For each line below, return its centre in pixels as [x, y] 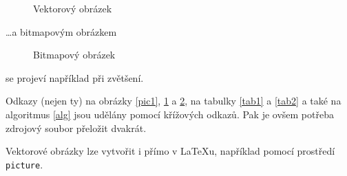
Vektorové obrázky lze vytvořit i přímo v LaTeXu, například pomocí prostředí [170, 151]
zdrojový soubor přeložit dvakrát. [76, 128]
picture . [24, 164]
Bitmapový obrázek [74, 55]
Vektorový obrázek [73, 8]
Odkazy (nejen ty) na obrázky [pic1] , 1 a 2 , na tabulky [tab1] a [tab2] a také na [173, 101]
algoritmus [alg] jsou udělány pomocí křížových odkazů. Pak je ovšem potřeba [170, 114]
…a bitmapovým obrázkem [61, 31]
